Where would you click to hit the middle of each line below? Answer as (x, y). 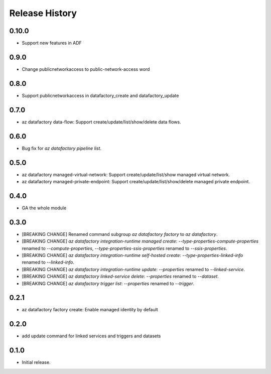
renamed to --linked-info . (48, 262)
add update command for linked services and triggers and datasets (91, 336)
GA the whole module (44, 208)
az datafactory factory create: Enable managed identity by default (90, 310)
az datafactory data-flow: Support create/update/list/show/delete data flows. (101, 122)
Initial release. (36, 362)
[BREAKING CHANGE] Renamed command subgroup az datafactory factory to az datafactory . (120, 234)
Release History (43, 13)
